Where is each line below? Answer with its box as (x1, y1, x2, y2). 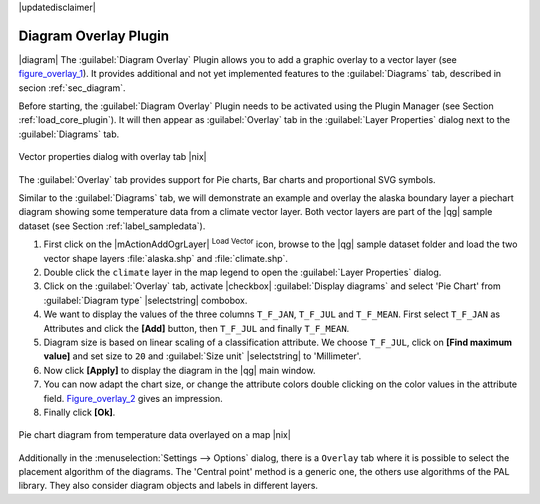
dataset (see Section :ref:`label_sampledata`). (18, 220, 206, 232)
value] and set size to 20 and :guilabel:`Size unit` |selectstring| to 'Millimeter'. (43, 350, 362, 362)
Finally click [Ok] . (43, 406, 116, 418)
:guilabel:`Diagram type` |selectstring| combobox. (43, 294, 248, 306)
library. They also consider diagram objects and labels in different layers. (18, 480, 319, 492)
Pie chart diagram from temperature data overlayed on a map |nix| (18, 429, 292, 441)
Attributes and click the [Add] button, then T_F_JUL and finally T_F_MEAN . (43, 322, 350, 334)
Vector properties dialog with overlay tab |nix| (18, 151, 207, 163)
